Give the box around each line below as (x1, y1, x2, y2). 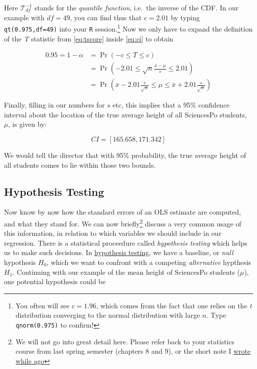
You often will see (15, 300, 70, 310)
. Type (206, 310, 226, 320)
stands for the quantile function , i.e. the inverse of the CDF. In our (34, 2, 239, 12)
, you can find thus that (70, 12, 142, 22)
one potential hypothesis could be (4, 276, 106, 287)
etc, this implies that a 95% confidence (112, 100, 230, 110)
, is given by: (8, 119, 47, 129)
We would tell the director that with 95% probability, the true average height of (4, 149, 246, 160)
